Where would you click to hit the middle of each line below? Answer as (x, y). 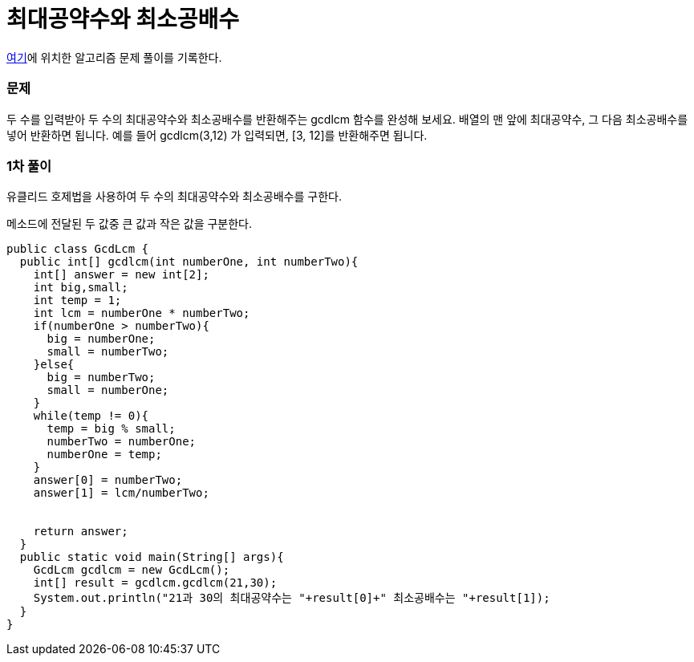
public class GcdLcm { (78, 249)
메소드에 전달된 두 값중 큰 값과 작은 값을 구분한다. (130, 224)
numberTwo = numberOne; (122, 442)
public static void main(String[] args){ (152, 557)
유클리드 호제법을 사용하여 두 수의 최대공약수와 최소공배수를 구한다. (174, 197)
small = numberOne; (108, 390)
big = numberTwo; (101, 378)
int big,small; (81, 288)
